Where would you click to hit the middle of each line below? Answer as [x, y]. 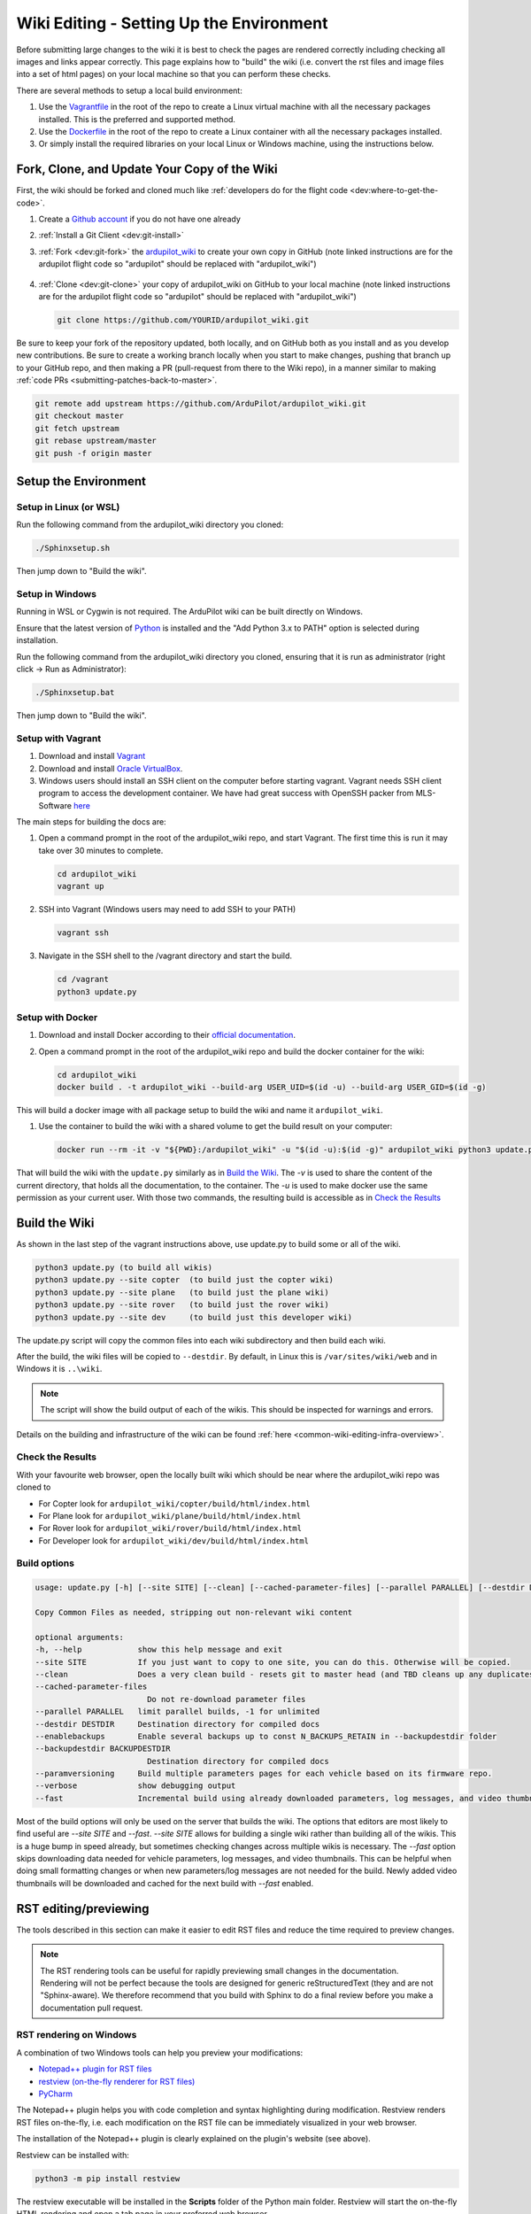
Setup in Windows [57, 594]
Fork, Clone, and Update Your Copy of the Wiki [147, 170]
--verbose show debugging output [135, 1786]
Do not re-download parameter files [226, 1699]
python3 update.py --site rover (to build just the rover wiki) [182, 1305]
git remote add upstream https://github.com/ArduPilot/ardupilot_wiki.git [201, 404]
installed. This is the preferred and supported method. [137, 119]
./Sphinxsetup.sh [73, 548]
